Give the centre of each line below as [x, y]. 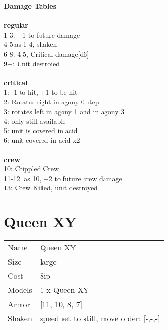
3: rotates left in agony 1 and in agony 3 [64, 111]
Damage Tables [30, 6]
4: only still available [35, 121]
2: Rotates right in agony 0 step [52, 101]
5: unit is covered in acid [41, 130]
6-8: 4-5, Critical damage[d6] [47, 53]
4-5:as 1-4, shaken [31, 44]
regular [16, 25]
